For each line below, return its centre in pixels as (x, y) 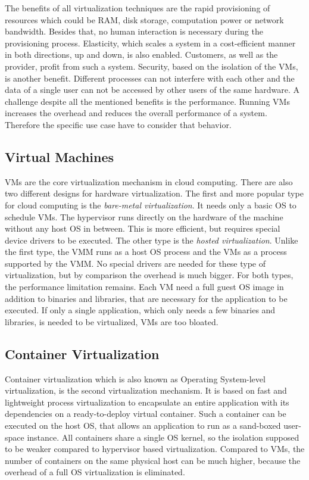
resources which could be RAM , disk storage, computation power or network (144, 19)
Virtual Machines (60, 156)
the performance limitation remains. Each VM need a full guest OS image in (144, 287)
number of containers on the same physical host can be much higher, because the (153, 460)
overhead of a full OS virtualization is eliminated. (95, 472)
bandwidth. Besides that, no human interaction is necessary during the (134, 31)
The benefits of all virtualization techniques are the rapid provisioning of (138, 8)
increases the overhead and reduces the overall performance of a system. (136, 113)
